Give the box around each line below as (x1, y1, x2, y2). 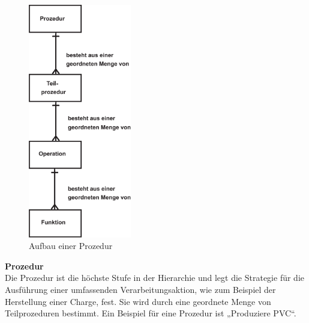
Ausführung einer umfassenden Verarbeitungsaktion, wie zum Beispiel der (5, 283, 276, 295)
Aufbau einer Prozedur (29, 239, 113, 252)
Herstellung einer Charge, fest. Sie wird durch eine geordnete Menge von (5, 295, 271, 307)
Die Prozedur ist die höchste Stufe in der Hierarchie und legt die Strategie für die (5, 271, 304, 284)
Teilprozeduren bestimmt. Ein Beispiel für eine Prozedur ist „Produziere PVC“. (5, 307, 296, 319)
